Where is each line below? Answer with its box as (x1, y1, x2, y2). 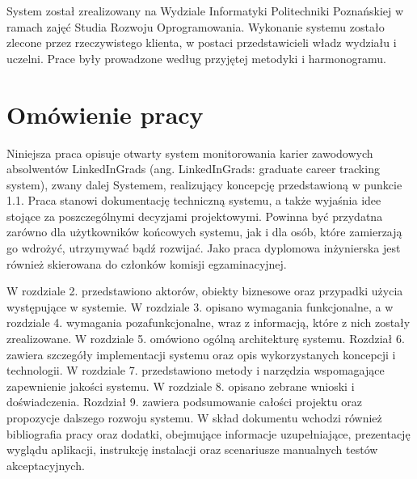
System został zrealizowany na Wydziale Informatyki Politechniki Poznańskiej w (6, 2, 404, 19)
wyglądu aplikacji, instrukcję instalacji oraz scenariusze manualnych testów (6, 441, 378, 458)
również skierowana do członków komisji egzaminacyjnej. (6, 255, 287, 272)
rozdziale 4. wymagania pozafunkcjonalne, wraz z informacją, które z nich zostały (6, 314, 411, 331)
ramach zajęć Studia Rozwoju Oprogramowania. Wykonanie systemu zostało (6, 18, 385, 35)
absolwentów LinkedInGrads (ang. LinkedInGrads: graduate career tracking (6, 160, 380, 177)
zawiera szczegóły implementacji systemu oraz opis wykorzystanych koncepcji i (6, 345, 396, 362)
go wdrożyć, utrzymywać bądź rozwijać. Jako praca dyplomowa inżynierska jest (6, 239, 401, 256)
